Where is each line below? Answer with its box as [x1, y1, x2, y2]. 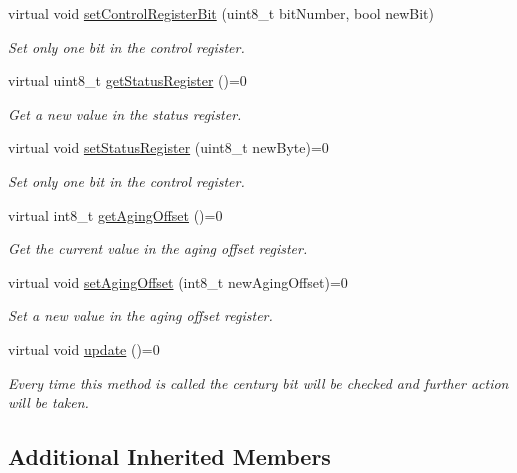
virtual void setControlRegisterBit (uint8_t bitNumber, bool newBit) [8, 3, 435, 23]
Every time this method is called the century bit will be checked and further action [8, 372, 509, 393]
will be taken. [8, 392, 89, 413]
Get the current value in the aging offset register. [8, 238, 308, 259]
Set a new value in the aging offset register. [8, 305, 273, 326]
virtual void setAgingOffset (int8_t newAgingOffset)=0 [8, 271, 348, 292]
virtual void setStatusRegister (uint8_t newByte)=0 [8, 137, 329, 158]
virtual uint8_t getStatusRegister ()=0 [8, 70, 247, 91]
